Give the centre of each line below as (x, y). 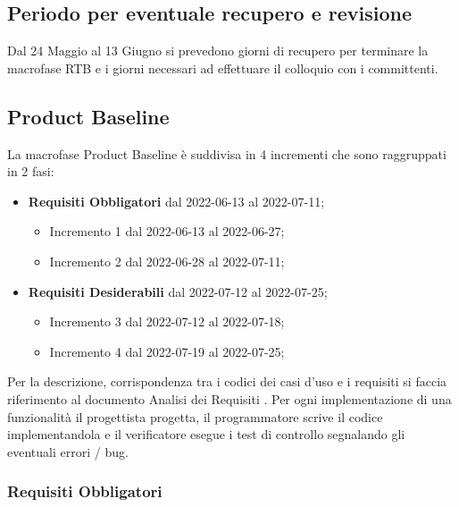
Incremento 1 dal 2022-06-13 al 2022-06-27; (167, 231)
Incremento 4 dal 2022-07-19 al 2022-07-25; (167, 351)
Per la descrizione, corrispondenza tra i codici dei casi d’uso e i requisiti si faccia (227, 381)
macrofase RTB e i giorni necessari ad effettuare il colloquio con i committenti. (223, 68)
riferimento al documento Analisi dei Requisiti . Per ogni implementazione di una (229, 398)
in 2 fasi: (31, 171)
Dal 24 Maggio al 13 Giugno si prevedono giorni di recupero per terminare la (218, 51)
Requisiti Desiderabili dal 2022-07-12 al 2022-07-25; (178, 291)
